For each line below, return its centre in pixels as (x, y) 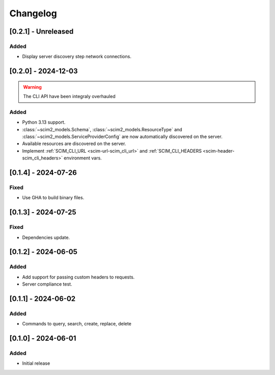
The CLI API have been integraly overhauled (69, 97)
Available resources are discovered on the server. (74, 144)
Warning (32, 87)
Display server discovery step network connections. (77, 57)
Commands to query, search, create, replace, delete (77, 324)
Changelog (33, 13)
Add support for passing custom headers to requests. (78, 277)
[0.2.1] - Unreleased (42, 31)
